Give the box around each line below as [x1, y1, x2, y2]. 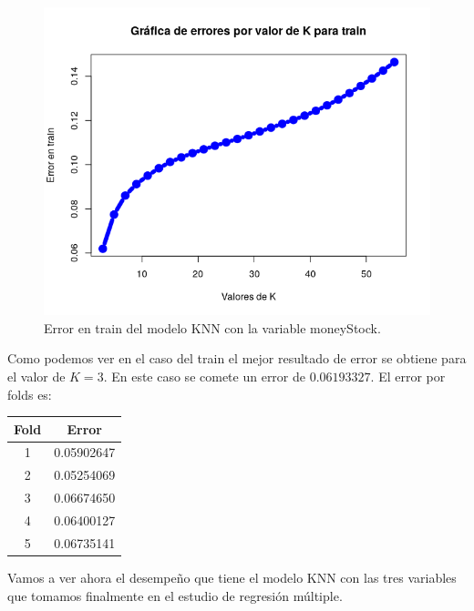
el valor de [7, 366, 66, 385]
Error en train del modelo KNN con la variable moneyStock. [44, 318, 381, 337]
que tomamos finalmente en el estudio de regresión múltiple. [7, 586, 343, 605]
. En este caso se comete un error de [103, 366, 306, 385]
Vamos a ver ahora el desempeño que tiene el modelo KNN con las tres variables [7, 567, 457, 586]
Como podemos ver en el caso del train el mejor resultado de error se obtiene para [7, 349, 467, 368]
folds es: [7, 384, 52, 403]
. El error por [370, 366, 446, 385]
